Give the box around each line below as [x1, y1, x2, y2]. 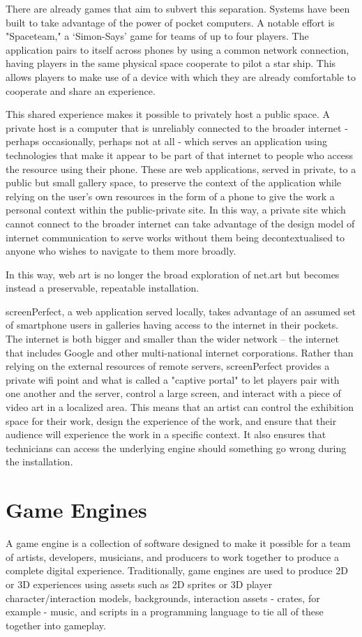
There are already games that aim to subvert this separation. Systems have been [6, 1, 350, 15]
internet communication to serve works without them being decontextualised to [6, 230, 345, 244]
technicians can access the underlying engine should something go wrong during [6, 440, 347, 455]
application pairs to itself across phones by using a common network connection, [6, 42, 349, 57]
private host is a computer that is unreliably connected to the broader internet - [6, 120, 348, 135]
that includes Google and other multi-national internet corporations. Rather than [6, 345, 354, 359]
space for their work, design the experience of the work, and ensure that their [6, 413, 337, 428]
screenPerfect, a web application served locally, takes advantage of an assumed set [6, 303, 356, 318]
